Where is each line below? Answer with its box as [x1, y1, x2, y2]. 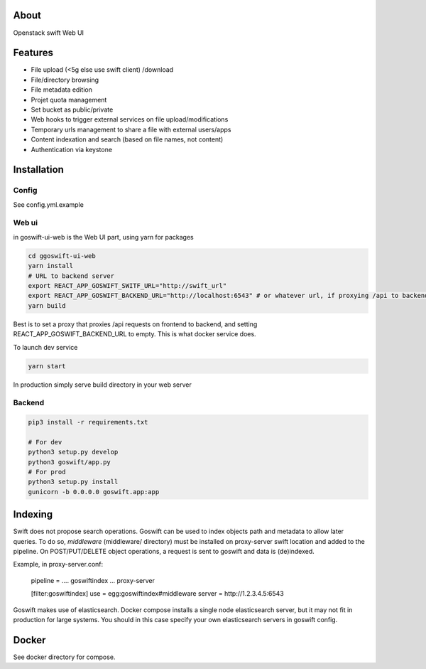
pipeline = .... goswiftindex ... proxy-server [31, 576, 155, 584]
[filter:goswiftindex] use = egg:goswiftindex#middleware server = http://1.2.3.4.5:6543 [31, 589, 284, 598]
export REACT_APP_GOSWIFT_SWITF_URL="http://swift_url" [28, 282, 227, 289]
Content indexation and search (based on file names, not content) [31, 135, 224, 144]
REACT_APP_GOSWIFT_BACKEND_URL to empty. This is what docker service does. [13, 330, 256, 338]
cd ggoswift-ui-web [28, 252, 96, 259]
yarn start [28, 362, 66, 370]
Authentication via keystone [31, 145, 113, 154]
